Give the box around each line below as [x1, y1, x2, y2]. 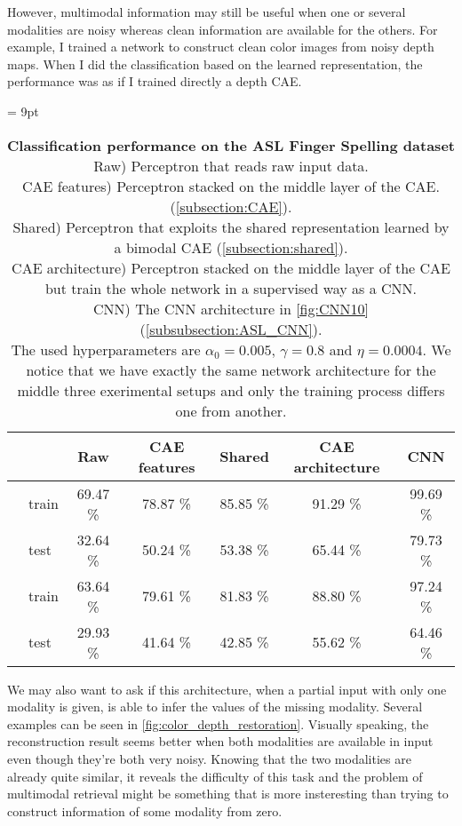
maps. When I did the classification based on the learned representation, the [7, 54, 423, 73]
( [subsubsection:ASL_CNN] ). [139, 318, 323, 339]
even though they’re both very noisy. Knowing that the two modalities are [7, 749, 411, 767]
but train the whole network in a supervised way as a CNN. [44, 277, 418, 298]
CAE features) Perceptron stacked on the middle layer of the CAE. [22, 175, 440, 196]
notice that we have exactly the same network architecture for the [26, 359, 436, 380]
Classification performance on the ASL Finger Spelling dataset [7, 134, 455, 155]
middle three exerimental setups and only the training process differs [17, 379, 445, 401]
